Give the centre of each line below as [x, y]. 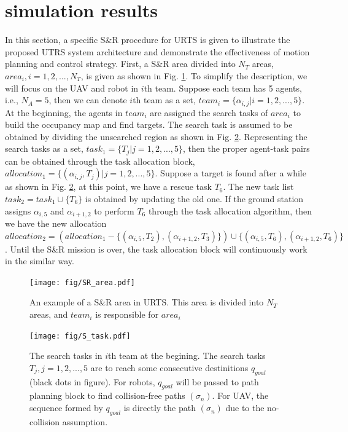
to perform [114, 210]
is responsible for [127, 314]
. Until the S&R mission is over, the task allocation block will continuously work [156, 249]
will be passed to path [217, 381]
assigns [18, 210]
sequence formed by [66, 408]
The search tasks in [66, 355]
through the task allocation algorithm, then [230, 210]
